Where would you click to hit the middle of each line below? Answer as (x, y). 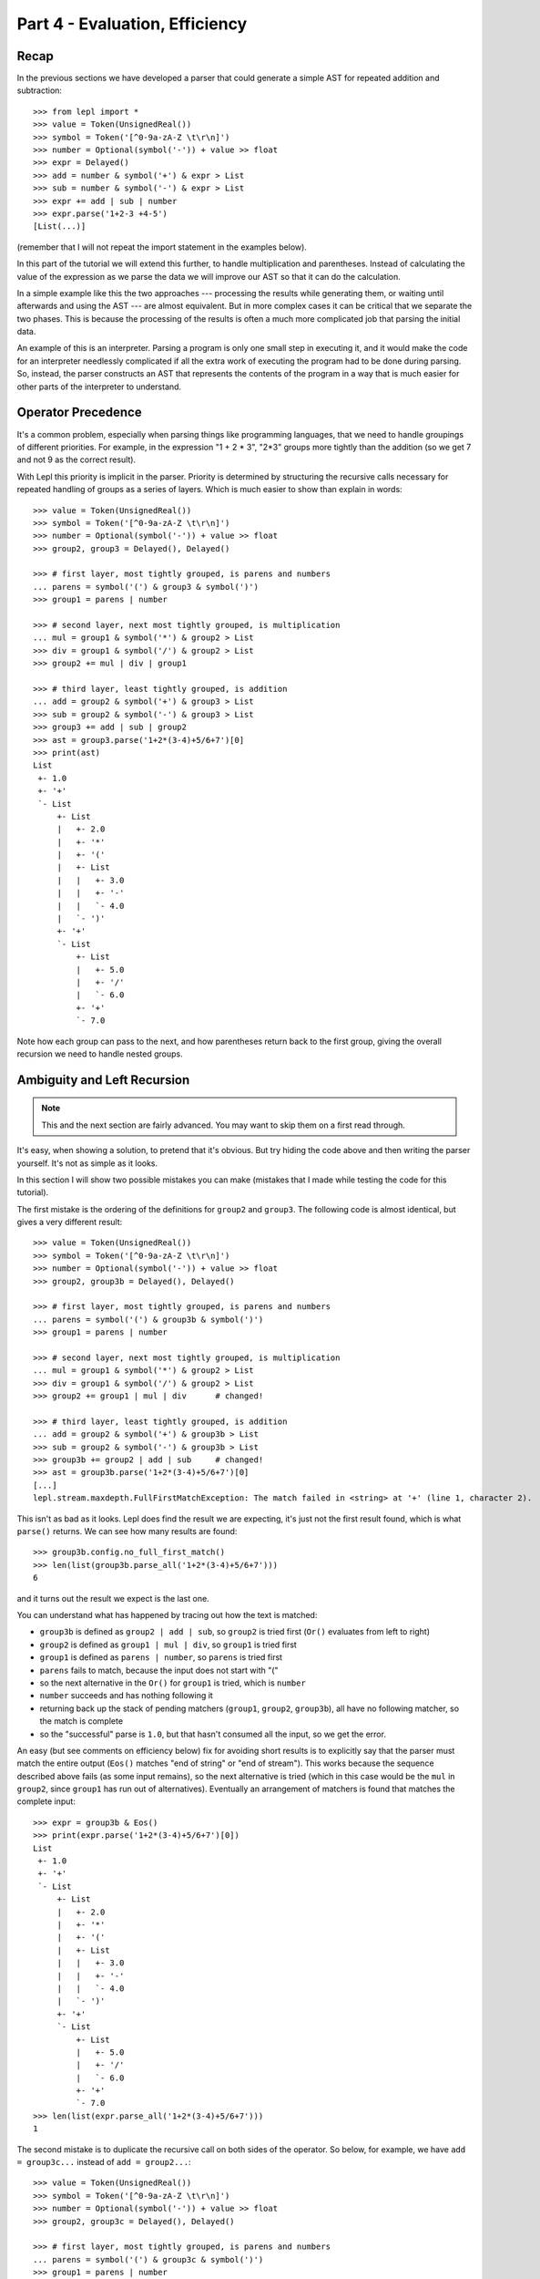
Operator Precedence (79, 412)
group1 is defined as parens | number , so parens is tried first (161, 1657)
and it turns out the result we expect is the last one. (113, 1598)
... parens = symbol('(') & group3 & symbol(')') (146, 587)
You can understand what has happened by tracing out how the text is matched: (167, 1615)
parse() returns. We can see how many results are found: (127, 1531)
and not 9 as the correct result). (76, 459)
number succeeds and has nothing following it (126, 1696)
